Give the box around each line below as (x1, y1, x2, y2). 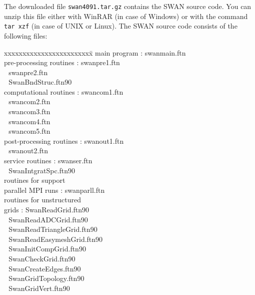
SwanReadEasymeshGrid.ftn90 (8, 233, 103, 244)
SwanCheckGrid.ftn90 (8, 253, 75, 263)
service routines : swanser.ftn (4, 155, 92, 166)
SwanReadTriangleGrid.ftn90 (8, 224, 97, 234)
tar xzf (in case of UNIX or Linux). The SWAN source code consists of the (4, 21, 237, 31)
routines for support (4, 175, 65, 185)
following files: (4, 30, 47, 41)
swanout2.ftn (8, 145, 48, 156)
